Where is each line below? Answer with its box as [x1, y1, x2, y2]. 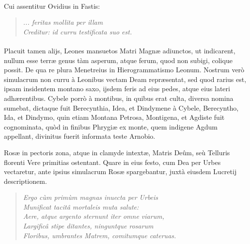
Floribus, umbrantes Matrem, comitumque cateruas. [23, 230, 176, 240]
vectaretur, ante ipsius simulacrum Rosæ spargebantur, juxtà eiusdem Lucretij [4, 166, 237, 177]
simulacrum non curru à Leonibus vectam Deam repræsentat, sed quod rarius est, [4, 74, 247, 84]
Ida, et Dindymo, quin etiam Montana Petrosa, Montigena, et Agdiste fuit [4, 112, 225, 122]
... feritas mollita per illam [23, 17, 103, 27]
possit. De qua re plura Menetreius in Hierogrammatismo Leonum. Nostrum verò [4, 65, 245, 75]
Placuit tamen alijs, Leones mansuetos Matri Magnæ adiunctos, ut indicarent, [4, 45, 235, 55]
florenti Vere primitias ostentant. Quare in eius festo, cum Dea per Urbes [4, 157, 221, 167]
